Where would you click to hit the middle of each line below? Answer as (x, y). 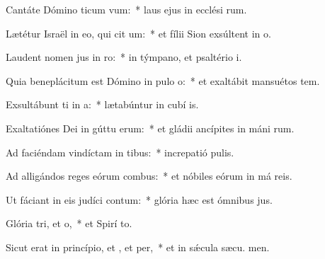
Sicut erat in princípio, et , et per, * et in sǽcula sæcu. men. (138, 247)
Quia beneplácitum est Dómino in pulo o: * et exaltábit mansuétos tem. (163, 80)
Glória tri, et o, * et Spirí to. (69, 223)
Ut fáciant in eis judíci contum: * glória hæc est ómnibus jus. (139, 199)
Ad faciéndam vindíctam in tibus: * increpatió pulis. (120, 152)
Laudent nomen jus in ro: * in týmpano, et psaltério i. (124, 57)
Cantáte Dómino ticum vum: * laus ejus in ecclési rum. (126, 9)
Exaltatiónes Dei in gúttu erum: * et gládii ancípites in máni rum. (150, 128)
